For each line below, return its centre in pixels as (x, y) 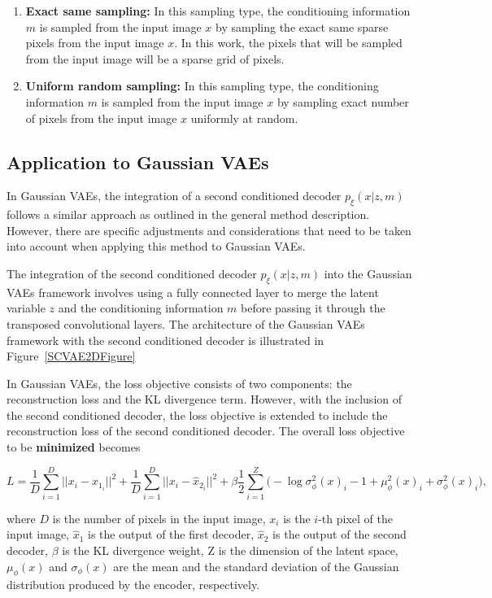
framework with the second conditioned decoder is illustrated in (165, 340)
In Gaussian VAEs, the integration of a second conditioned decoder (174, 196)
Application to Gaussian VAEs (138, 162)
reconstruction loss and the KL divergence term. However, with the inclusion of (205, 399)
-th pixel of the (355, 518)
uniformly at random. (244, 118)
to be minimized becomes (74, 447)
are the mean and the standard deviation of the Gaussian (256, 566)
